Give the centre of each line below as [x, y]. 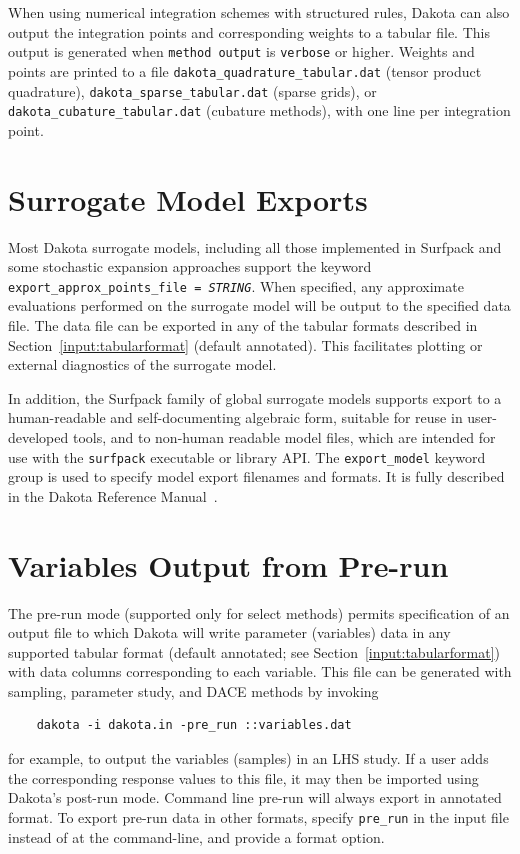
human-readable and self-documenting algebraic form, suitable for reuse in [235, 417]
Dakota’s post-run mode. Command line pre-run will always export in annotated [255, 797]
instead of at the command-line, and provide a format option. [196, 836]
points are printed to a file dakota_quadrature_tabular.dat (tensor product [245, 70]
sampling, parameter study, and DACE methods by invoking [193, 690]
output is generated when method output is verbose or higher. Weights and [241, 51]
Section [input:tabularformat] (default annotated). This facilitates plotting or [245, 344]
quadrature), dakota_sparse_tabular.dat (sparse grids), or [192, 90]
